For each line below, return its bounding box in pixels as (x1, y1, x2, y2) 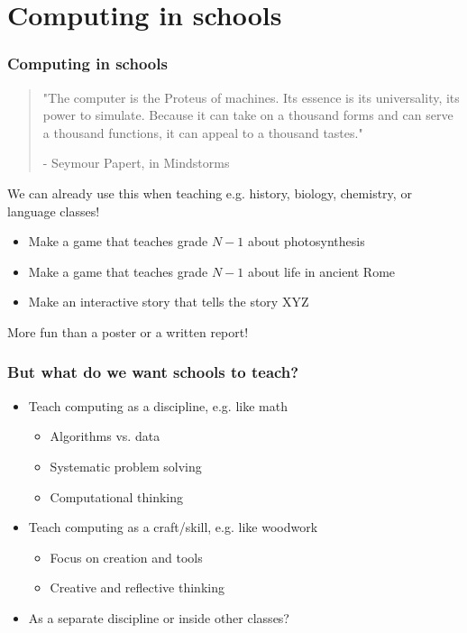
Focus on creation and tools (50, 547, 203, 566)
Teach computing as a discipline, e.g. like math (28, 396, 288, 415)
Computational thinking (50, 487, 184, 506)
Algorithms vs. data (50, 427, 160, 445)
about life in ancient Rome (247, 261, 396, 280)
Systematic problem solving (50, 456, 202, 475)
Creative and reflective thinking (50, 578, 224, 597)
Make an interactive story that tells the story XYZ (28, 292, 309, 311)
